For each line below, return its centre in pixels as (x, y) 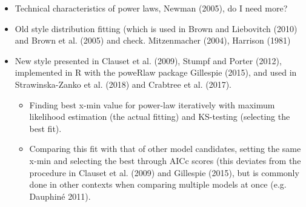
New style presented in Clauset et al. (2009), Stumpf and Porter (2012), (148, 60)
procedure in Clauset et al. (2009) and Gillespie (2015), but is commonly (164, 172)
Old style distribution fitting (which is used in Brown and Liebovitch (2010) (156, 28)
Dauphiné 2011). (60, 196)
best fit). (45, 128)
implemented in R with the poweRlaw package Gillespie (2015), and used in (156, 72)
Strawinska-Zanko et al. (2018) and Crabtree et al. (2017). (123, 84)
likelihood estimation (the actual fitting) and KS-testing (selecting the (160, 117)
